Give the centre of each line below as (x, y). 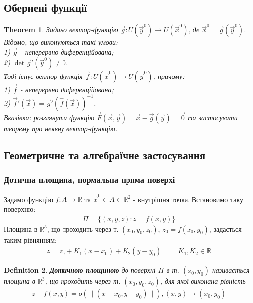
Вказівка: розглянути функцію (49, 117)
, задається (225, 229)
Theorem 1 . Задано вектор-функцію (61, 30)
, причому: (169, 76)
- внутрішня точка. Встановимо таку (188, 199)
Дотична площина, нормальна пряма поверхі (90, 180)
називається (231, 270)
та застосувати (213, 117)
